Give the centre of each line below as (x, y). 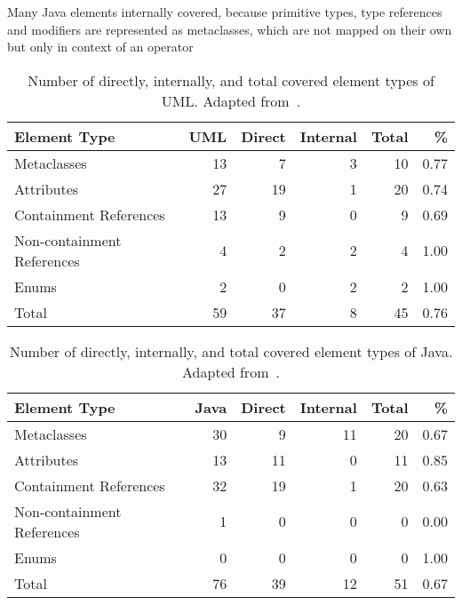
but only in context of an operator (100, 47)
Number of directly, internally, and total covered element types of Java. (231, 351)
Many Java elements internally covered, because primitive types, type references (225, 12)
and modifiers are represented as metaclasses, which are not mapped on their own (230, 29)
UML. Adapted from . (231, 100)
